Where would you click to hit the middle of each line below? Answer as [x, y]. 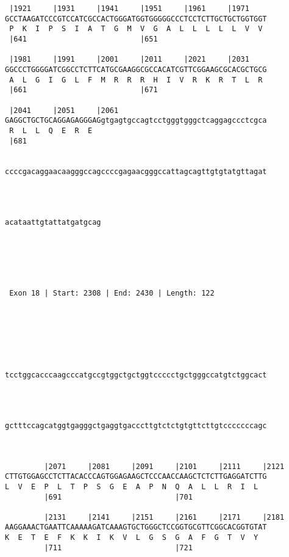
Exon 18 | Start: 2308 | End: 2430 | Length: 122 [112, 293]
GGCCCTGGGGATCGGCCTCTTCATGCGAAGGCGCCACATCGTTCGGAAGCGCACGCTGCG [136, 69]
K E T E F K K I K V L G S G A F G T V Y [132, 538]
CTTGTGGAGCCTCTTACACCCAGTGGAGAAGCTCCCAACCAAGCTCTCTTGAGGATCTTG [136, 477]
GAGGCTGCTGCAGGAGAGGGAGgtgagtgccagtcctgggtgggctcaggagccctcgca [136, 121]
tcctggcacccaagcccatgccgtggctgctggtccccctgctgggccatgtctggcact [136, 375]
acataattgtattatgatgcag [53, 222]
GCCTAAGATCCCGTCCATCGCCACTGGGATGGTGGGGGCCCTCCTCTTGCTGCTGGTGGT [136, 19]
